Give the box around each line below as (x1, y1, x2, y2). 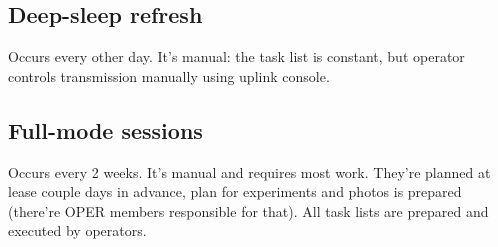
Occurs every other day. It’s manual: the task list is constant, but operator (8, 46, 465, 67)
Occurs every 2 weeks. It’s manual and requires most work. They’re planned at (8, 161, 491, 182)
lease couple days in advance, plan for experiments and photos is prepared (8, 181, 462, 202)
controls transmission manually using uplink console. (8, 65, 330, 86)
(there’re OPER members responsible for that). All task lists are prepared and (8, 200, 489, 221)
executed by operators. (8, 220, 147, 241)
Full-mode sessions (8, 114, 203, 145)
